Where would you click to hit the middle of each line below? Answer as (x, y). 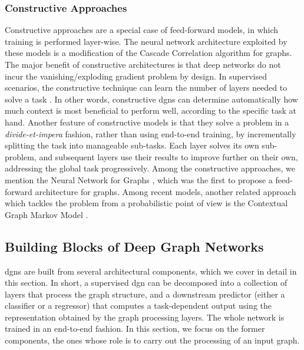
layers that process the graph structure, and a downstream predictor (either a (145, 294)
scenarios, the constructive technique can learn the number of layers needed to (146, 87)
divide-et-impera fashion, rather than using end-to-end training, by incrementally (151, 133)
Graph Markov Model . (47, 214)
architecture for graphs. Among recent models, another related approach (166, 191)
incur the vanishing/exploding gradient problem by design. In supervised (136, 76)
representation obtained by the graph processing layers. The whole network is (145, 317)
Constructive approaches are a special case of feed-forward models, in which (142, 30)
